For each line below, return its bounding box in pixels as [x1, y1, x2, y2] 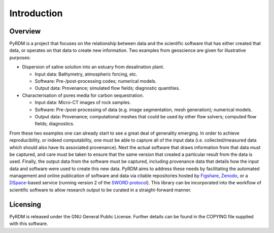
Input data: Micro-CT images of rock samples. [35, 99, 131, 106]
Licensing [9, 200, 42, 209]
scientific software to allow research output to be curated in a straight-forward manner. [9, 187, 192, 193]
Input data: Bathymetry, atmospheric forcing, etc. [35, 71, 138, 77]
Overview [9, 27, 41, 36]
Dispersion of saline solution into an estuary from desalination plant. [22, 64, 164, 70]
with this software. [9, 221, 48, 227]
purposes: [9, 54, 31, 60]
